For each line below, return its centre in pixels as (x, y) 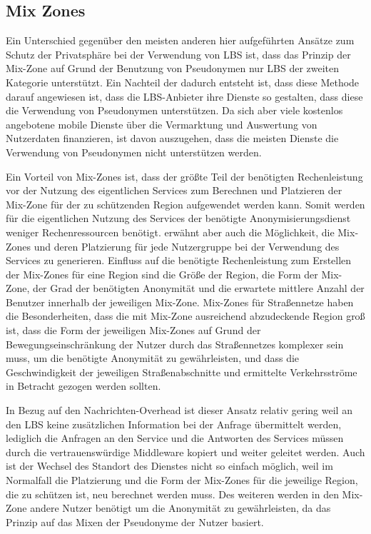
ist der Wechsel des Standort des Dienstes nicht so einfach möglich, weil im (169, 466)
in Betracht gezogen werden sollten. (83, 386)
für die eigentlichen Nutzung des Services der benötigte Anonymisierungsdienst (178, 218)
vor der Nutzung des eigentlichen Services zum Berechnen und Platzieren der (174, 190)
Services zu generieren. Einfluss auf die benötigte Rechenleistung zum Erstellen (179, 260)
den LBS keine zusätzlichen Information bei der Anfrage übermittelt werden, (174, 424)
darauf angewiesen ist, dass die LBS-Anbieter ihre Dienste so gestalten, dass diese (184, 96)
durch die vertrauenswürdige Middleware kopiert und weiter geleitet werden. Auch (185, 452)
